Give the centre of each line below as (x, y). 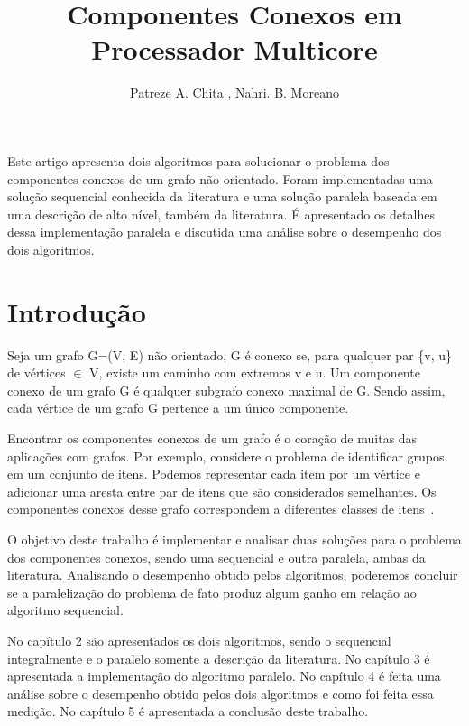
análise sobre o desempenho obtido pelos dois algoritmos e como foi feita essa (221, 693)
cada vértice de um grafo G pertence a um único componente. (178, 408)
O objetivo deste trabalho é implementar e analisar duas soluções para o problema (234, 539)
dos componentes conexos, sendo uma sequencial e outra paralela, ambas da (216, 557)
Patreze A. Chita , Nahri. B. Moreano (234, 93)
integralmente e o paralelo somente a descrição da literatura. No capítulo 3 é (219, 658)
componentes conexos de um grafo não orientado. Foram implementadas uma (220, 178)
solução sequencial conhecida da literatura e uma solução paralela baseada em (222, 196)
